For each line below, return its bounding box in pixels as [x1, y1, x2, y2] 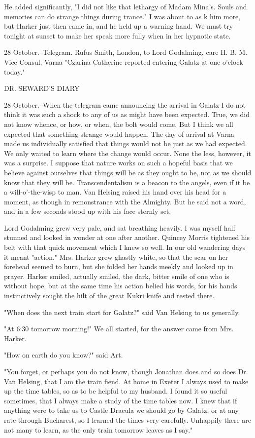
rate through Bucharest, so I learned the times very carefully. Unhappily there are [4, 414, 252, 425]
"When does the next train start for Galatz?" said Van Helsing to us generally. [4, 307, 240, 317]
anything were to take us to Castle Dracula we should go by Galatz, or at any [4, 405, 239, 415]
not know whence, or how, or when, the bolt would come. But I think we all [4, 119, 233, 129]
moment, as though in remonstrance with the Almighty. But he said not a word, [4, 196, 246, 206]
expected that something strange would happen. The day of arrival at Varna [4, 128, 234, 139]
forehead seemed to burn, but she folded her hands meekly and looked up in [4, 261, 233, 272]
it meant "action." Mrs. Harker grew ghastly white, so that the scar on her [4, 251, 228, 262]
